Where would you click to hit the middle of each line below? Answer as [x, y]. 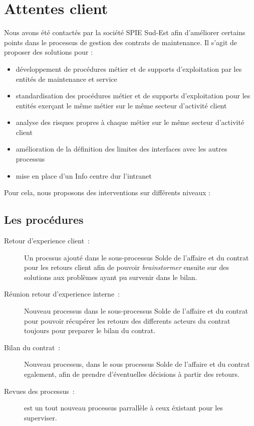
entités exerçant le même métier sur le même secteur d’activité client [121, 105]
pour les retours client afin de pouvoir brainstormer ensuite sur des [126, 267]
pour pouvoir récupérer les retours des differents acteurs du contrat [127, 320]
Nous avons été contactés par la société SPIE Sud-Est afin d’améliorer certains [125, 32]
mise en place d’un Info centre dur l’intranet [84, 175]
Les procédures [44, 220]
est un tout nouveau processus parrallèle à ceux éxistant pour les [123, 408]
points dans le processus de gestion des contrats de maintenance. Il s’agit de [121, 42]
